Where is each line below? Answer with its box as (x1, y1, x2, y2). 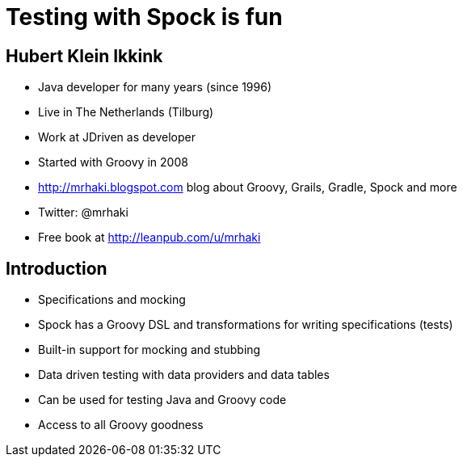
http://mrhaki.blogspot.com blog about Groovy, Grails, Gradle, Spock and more (38, 180, 457, 195)
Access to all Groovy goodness (38, 418, 204, 432)
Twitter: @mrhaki (38, 205, 128, 220)
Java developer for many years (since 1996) (38, 80, 272, 95)
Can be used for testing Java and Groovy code (38, 393, 287, 407)
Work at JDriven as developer (38, 130, 196, 145)
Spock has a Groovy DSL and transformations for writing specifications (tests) (38, 318, 453, 332)
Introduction (6, 258, 107, 279)
